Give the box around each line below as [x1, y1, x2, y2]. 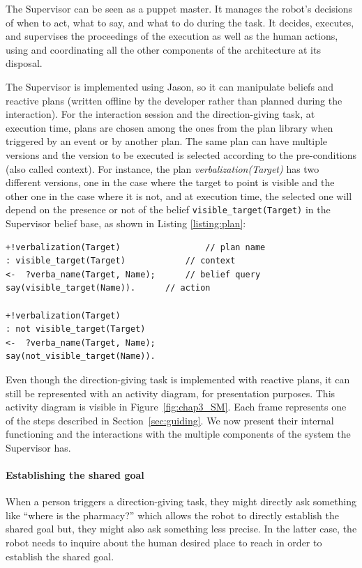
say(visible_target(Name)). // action [6, 283, 211, 293]
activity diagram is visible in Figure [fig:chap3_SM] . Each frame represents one [6, 399, 347, 414]
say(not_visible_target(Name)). [6, 351, 156, 362]
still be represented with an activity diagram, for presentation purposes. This [6, 385, 335, 400]
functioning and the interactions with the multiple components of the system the [6, 427, 351, 441]
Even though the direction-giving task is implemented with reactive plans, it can [6, 371, 350, 386]
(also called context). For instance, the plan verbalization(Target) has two [6, 161, 319, 176]
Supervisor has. [6, 440, 71, 454]
